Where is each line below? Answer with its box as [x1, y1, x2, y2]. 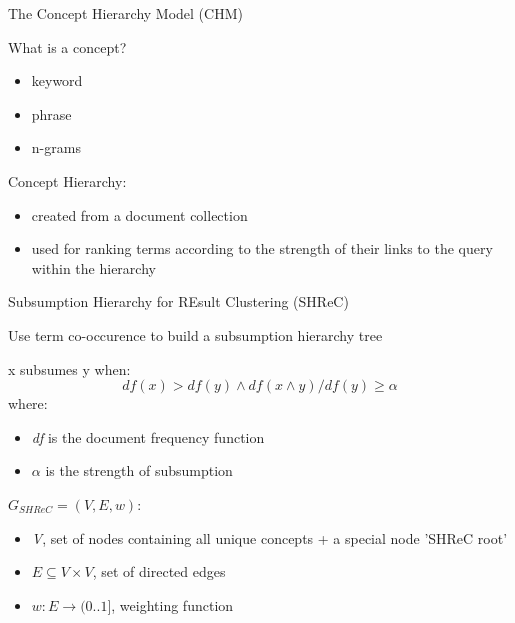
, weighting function [111, 594, 234, 615]
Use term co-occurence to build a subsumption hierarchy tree [8, 324, 383, 345]
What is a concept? [8, 36, 127, 57]
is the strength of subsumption [45, 460, 233, 481]
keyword [31, 70, 83, 91]
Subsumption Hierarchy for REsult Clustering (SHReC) [8, 291, 349, 312]
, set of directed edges [92, 561, 226, 582]
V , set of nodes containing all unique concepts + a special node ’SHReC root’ [31, 527, 508, 548]
